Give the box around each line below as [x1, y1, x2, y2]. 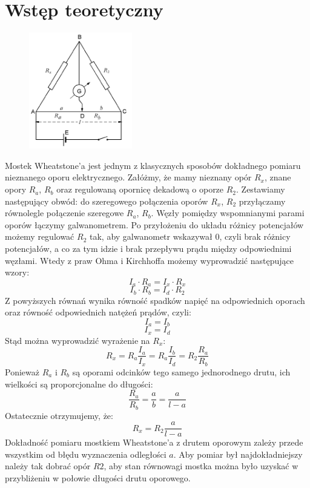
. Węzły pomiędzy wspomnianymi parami [151, 206, 305, 219]
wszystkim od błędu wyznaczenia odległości [5, 447, 167, 460]
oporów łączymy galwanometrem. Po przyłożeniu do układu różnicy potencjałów [5, 218, 304, 231]
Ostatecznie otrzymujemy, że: [5, 409, 113, 421]
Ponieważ [5, 365, 39, 378]
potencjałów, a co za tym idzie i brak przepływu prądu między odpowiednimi [5, 242, 292, 255]
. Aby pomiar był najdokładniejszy [173, 447, 303, 460]
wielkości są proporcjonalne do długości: [5, 377, 153, 390]
